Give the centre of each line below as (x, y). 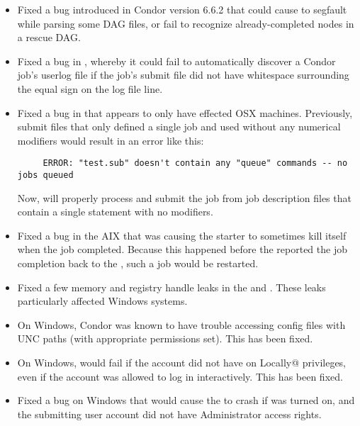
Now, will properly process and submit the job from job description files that (184, 197)
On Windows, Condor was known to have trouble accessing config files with (181, 324)
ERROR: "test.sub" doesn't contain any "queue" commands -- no (195, 163)
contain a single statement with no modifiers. (115, 212)
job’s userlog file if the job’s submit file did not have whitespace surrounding (183, 75)
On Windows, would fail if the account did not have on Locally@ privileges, (181, 362)
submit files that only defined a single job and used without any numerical (179, 127)
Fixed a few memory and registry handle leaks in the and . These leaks (171, 287)
